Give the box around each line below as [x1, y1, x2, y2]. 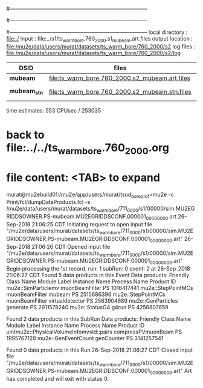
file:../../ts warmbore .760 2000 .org [6, 140, 169, 157]
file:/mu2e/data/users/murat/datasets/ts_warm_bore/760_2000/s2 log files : [6, 42, 195, 50]
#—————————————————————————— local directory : [6, 28, 188, 36]
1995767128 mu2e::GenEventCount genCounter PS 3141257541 [6, 335, 164, 342]
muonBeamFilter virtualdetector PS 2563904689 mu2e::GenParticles [6, 297, 178, 304]
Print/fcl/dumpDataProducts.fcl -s [6, 199, 91, 206]
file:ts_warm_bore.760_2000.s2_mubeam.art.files [48, 74, 191, 82]
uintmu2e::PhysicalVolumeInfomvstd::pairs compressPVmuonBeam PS [6, 328, 182, 335]
